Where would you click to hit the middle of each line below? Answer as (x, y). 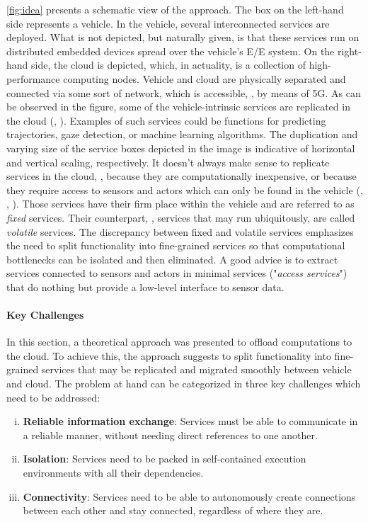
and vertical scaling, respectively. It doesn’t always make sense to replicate (168, 162)
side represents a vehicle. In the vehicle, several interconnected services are (168, 23)
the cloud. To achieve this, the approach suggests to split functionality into (169, 355)
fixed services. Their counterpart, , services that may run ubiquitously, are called (181, 217)
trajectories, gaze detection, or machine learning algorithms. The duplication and (182, 134)
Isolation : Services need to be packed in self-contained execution (165, 459)
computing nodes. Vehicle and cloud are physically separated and (205, 78)
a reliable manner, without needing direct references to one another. (170, 435)
